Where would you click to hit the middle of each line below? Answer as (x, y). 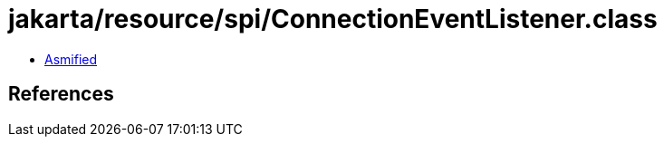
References (61, 94)
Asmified (71, 59)
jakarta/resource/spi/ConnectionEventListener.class (333, 19)
